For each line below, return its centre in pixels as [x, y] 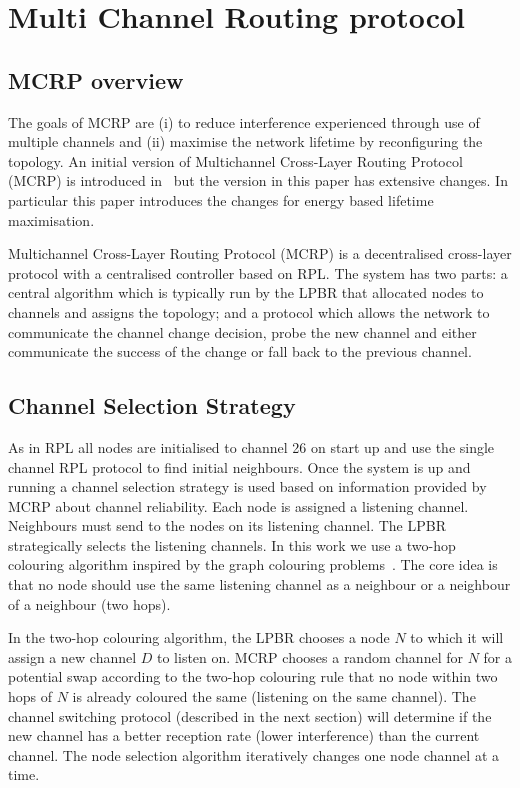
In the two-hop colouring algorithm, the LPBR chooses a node [199, 637]
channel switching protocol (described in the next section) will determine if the [250, 715]
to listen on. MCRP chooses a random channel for [310, 656]
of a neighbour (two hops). [89, 603]
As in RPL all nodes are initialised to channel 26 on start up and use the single [251, 446]
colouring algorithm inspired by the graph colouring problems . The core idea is [253, 564]
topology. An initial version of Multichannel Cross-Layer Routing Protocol [235, 160]
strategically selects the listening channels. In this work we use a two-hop [232, 544]
